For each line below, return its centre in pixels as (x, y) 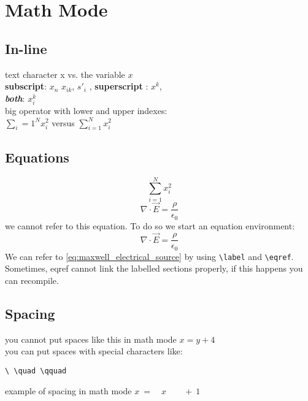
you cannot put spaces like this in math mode (91, 339)
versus (63, 122)
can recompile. (32, 281)
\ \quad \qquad (36, 371)
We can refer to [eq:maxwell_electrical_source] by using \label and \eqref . (149, 256)
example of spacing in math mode (68, 390)
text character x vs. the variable (65, 74)
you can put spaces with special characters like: (94, 351)
